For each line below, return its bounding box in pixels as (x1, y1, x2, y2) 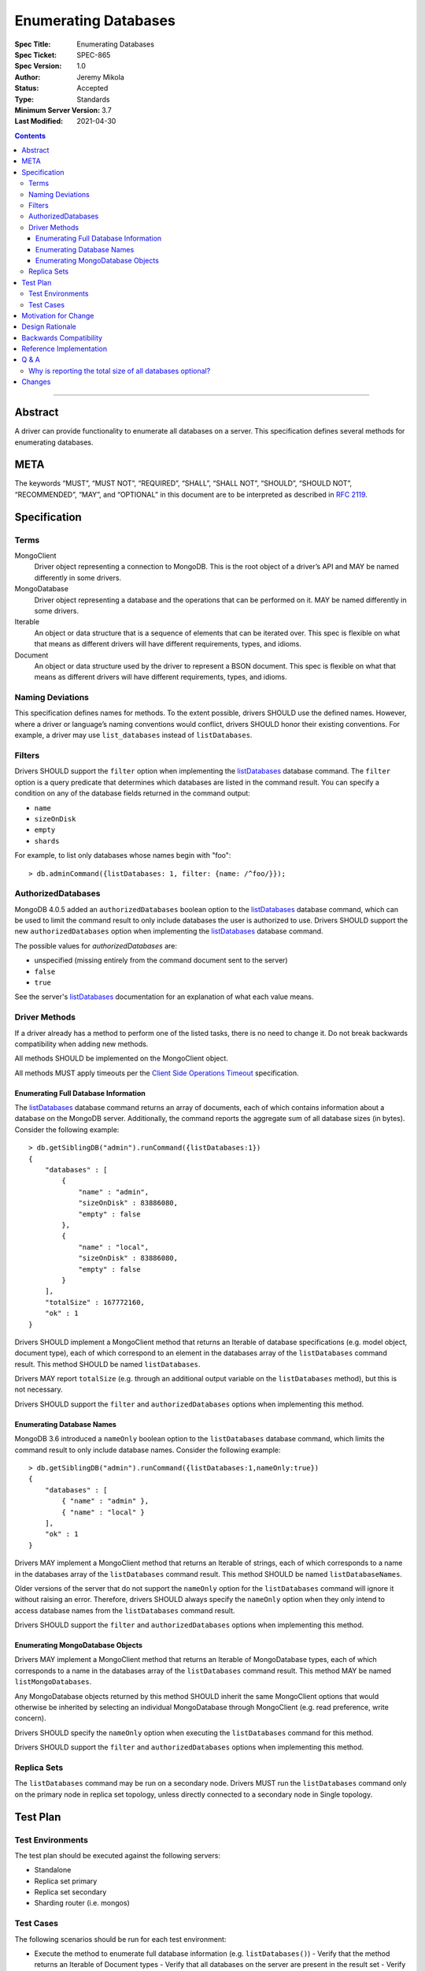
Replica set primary (34, 1876, 98, 1886)
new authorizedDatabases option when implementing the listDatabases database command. (14, 926, 323, 936)
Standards (76, 95, 110, 104)
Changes (21, 377, 51, 386)
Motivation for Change (21, 311, 94, 320)
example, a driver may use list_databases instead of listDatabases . (14, 730, 253, 740)
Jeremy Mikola (76, 72, 125, 82)
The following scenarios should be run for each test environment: (14, 1934, 227, 1943)
